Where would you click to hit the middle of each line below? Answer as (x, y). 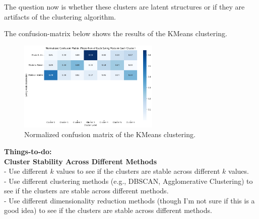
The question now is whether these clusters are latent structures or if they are (124, 7)
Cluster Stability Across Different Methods (81, 161)
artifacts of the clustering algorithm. (60, 16)
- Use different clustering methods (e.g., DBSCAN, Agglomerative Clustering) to (128, 181)
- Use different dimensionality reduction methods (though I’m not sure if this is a (129, 200)
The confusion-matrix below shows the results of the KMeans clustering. (116, 33)
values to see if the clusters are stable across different (138, 171)
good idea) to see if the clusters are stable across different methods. (108, 210)
